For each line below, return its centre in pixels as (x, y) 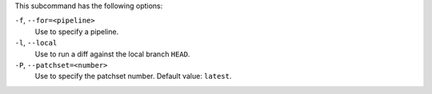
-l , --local (36, 43)
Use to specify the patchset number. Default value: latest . (133, 76)
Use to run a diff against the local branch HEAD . (112, 54)
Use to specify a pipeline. (77, 31)
